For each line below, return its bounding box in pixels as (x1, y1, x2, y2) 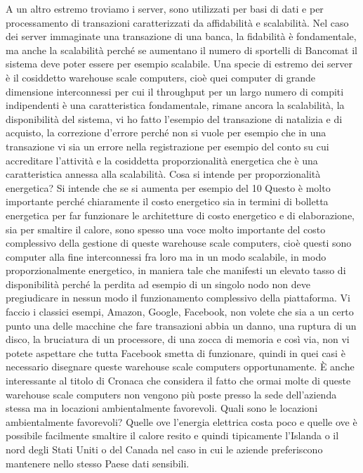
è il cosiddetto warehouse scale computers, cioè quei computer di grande (6, 70, 316, 84)
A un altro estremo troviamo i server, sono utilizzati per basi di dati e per (6, 1, 324, 15)
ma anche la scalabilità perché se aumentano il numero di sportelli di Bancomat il (6, 42, 358, 57)
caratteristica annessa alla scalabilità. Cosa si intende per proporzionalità (6, 167, 321, 181)
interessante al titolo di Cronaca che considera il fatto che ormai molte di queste (6, 373, 351, 388)
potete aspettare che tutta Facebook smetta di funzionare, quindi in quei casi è (6, 345, 345, 360)
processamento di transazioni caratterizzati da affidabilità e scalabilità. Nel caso (6, 15, 349, 30)
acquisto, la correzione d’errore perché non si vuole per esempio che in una (6, 125, 326, 140)
